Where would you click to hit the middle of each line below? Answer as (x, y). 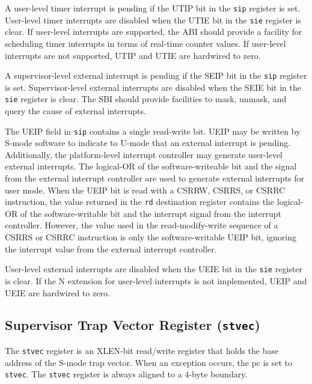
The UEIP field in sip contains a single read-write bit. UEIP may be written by (153, 131)
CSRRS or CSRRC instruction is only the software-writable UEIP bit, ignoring (151, 237)
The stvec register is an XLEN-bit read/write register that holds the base (142, 350)
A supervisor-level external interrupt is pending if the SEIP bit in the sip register (156, 75)
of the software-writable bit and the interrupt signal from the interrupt (151, 213)
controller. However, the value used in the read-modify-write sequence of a (142, 225)
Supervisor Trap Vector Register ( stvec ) (133, 325)
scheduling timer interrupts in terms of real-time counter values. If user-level (145, 43)
